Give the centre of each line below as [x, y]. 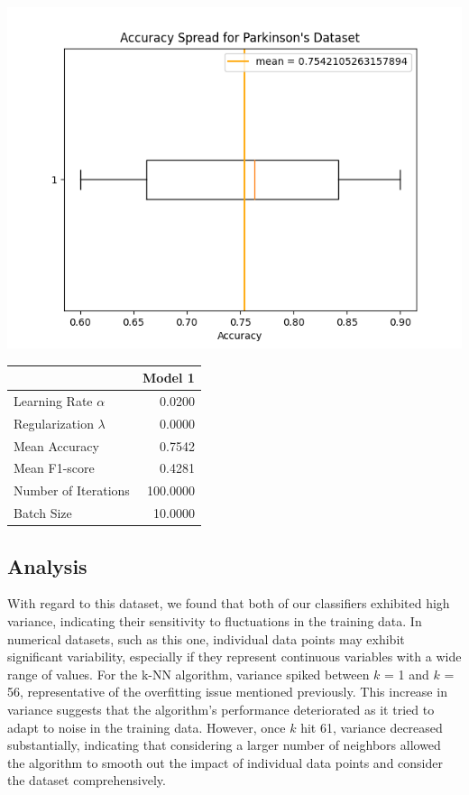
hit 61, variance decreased [372, 727]
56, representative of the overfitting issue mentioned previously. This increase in [227, 692]
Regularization [54, 423]
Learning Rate [53, 400]
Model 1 [168, 378]
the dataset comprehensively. [87, 780]
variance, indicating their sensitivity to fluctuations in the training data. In [215, 621]
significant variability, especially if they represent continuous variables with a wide [234, 656]
